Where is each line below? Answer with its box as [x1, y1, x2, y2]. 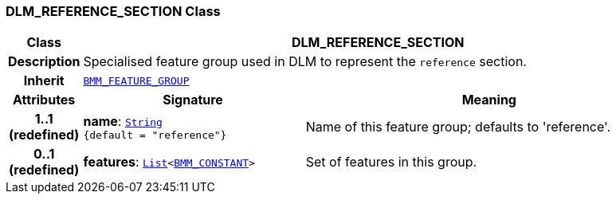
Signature [163, 92, 223, 108]
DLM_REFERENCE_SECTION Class [6, 3, 221, 19]
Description [8, 53, 80, 70]
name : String [83, 112, 163, 129]
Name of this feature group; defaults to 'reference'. [305, 119, 611, 135]
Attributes [13, 92, 76, 108]
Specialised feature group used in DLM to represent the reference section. [83, 53, 527, 70]
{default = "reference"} [83, 128, 227, 141]
